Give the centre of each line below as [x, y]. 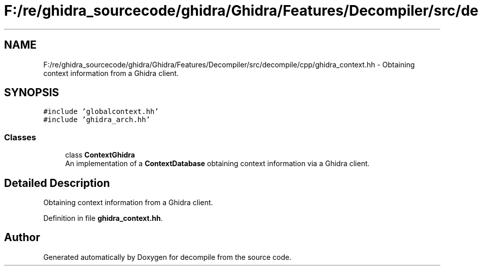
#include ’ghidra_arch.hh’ [97, 120]
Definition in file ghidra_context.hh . [103, 218]
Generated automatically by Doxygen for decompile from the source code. [167, 257]
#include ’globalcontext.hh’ [101, 112]
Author [22, 238]
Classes [20, 137]
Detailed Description [57, 183]
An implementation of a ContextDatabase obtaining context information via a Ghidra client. [217, 164]
